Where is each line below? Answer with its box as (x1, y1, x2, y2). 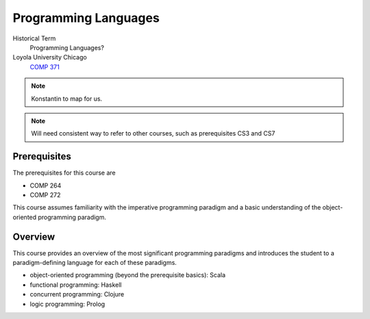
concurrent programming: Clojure (29, 290, 125, 298)
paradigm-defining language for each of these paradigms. (12, 259, 177, 267)
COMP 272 (29, 190, 61, 199)
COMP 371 (29, 62, 60, 71)
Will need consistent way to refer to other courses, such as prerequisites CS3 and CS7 (31, 129, 275, 138)
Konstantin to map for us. (31, 94, 103, 103)
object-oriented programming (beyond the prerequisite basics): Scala (29, 271, 226, 279)
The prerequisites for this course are (12, 168, 116, 177)
